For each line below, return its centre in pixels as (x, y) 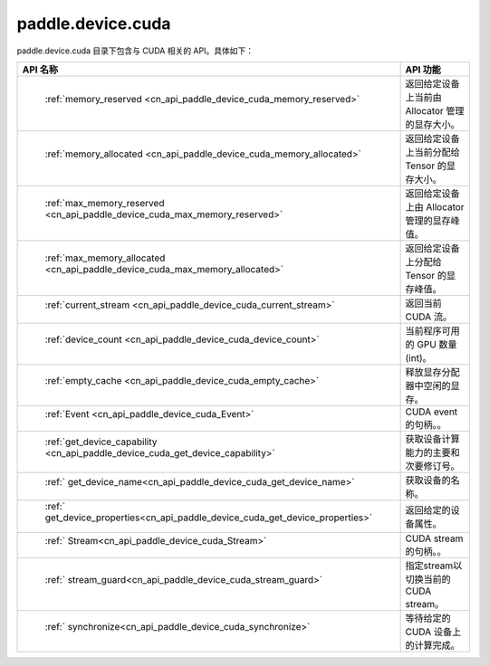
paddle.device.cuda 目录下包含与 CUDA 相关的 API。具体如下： (135, 51)
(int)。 (418, 357)
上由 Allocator (435, 206)
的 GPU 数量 (431, 344)
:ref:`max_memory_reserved (105, 203)
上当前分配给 (433, 152)
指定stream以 (434, 566)
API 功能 (423, 70)
